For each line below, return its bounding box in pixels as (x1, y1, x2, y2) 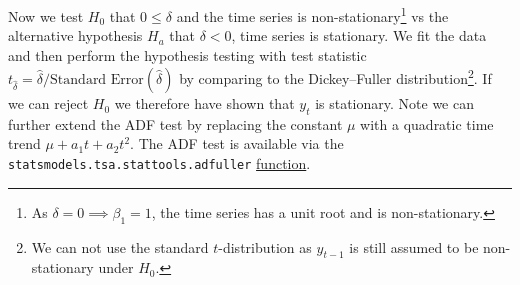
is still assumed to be (349, 236, 479, 257)
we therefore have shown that (114, 93, 295, 114)
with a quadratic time (360, 113, 494, 134)
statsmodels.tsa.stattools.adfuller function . (8, 153, 311, 174)
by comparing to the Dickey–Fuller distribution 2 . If (179, 65, 492, 89)
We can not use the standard (31, 236, 209, 257)
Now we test (8, 5, 84, 26)
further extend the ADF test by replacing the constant (8, 113, 343, 134)
